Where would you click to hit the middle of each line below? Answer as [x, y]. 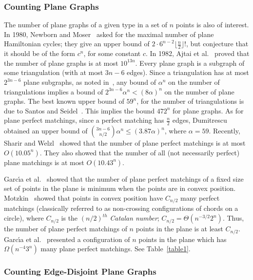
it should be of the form [39, 53]
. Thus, [233, 218]
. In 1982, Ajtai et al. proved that [197, 53]
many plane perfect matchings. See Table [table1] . [116, 249]
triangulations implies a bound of [54, 91]
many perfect [200, 198]
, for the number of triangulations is [190, 101]
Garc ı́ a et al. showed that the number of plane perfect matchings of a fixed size [124, 178]
